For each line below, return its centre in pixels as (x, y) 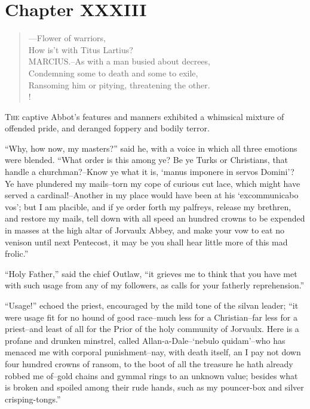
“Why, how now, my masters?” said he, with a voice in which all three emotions (151, 148)
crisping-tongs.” (33, 399)
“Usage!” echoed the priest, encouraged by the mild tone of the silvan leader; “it (152, 305)
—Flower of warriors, (67, 38)
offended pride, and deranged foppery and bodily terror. (107, 128)
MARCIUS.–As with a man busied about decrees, (119, 61)
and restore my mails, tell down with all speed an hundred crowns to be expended (155, 218)
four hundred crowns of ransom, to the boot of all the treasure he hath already (149, 363)
